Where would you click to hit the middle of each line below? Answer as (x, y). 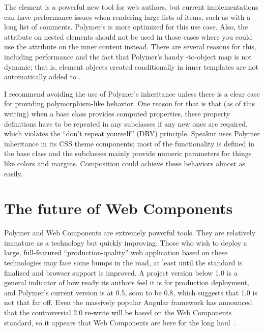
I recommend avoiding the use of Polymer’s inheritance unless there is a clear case (132, 93)
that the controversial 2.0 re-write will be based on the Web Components (118, 312)
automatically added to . (42, 77)
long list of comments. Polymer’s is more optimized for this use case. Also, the (126, 27)
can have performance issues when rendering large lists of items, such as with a (127, 17)
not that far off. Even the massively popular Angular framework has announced (128, 302)
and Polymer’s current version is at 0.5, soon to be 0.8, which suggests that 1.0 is (131, 292)
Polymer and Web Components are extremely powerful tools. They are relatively (130, 233)
